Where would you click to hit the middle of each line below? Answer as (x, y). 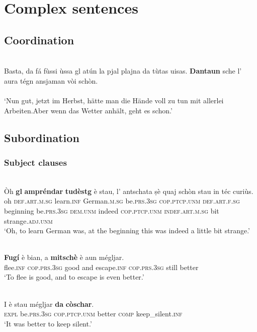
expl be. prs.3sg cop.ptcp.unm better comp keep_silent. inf (93, 314)
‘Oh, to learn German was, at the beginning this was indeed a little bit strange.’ (127, 230)
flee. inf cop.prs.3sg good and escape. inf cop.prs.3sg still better (101, 267)
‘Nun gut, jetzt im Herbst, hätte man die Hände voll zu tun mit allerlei (114, 100)
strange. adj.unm (28, 220)
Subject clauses (35, 162)
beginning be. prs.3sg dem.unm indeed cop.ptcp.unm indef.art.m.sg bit (112, 210)
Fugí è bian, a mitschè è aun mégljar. (64, 257)
